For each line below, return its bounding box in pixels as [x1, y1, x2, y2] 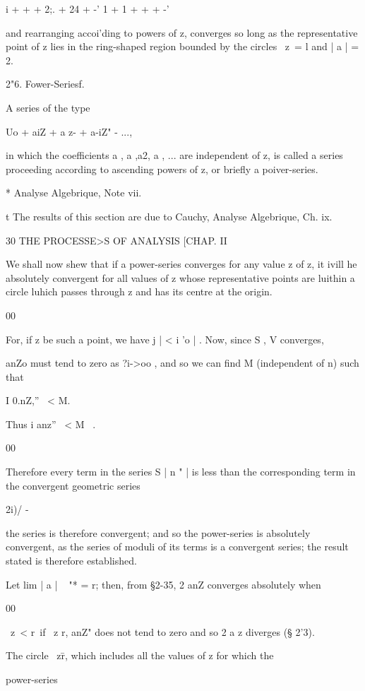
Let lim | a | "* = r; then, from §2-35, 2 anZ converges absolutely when [6, 577, 321, 591]
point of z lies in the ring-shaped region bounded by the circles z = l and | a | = [6, 39, 359, 54]
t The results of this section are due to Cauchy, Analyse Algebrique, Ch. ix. [6, 208, 333, 223]
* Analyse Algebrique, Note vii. [6, 185, 142, 200]
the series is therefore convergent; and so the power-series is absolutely [6, 525, 311, 540]
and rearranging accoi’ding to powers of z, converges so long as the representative [6, 25, 358, 40]
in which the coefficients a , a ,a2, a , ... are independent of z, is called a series [6, 148, 343, 163]
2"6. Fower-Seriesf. [6, 76, 85, 91]
